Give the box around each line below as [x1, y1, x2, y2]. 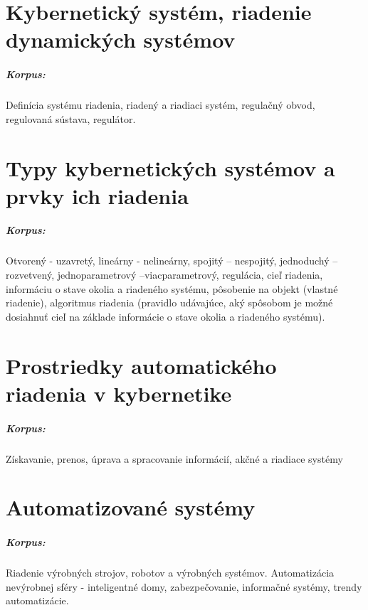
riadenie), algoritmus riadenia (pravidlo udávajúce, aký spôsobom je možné [6, 295, 333, 310]
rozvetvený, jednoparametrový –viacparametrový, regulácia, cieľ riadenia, [6, 267, 323, 282]
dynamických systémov [6, 25, 236, 54]
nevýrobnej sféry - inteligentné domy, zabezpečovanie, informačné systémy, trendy [6, 579, 362, 594]
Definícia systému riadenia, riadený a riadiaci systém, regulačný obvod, [6, 97, 315, 112]
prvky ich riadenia [6, 181, 189, 210]
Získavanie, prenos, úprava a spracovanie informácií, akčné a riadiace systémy [6, 451, 343, 466]
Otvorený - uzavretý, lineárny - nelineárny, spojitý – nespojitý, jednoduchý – [6, 253, 338, 268]
